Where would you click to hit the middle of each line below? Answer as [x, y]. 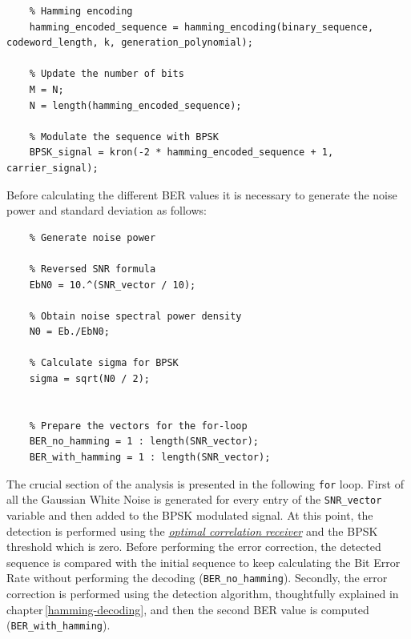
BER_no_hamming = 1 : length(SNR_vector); [144, 442]
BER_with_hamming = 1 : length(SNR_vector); [150, 458]
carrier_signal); [52, 168]
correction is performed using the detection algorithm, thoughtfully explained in [203, 593]
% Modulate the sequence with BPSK [124, 137]
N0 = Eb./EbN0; [69, 332]
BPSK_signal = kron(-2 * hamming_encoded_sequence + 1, [181, 153]
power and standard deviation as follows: [107, 210]
